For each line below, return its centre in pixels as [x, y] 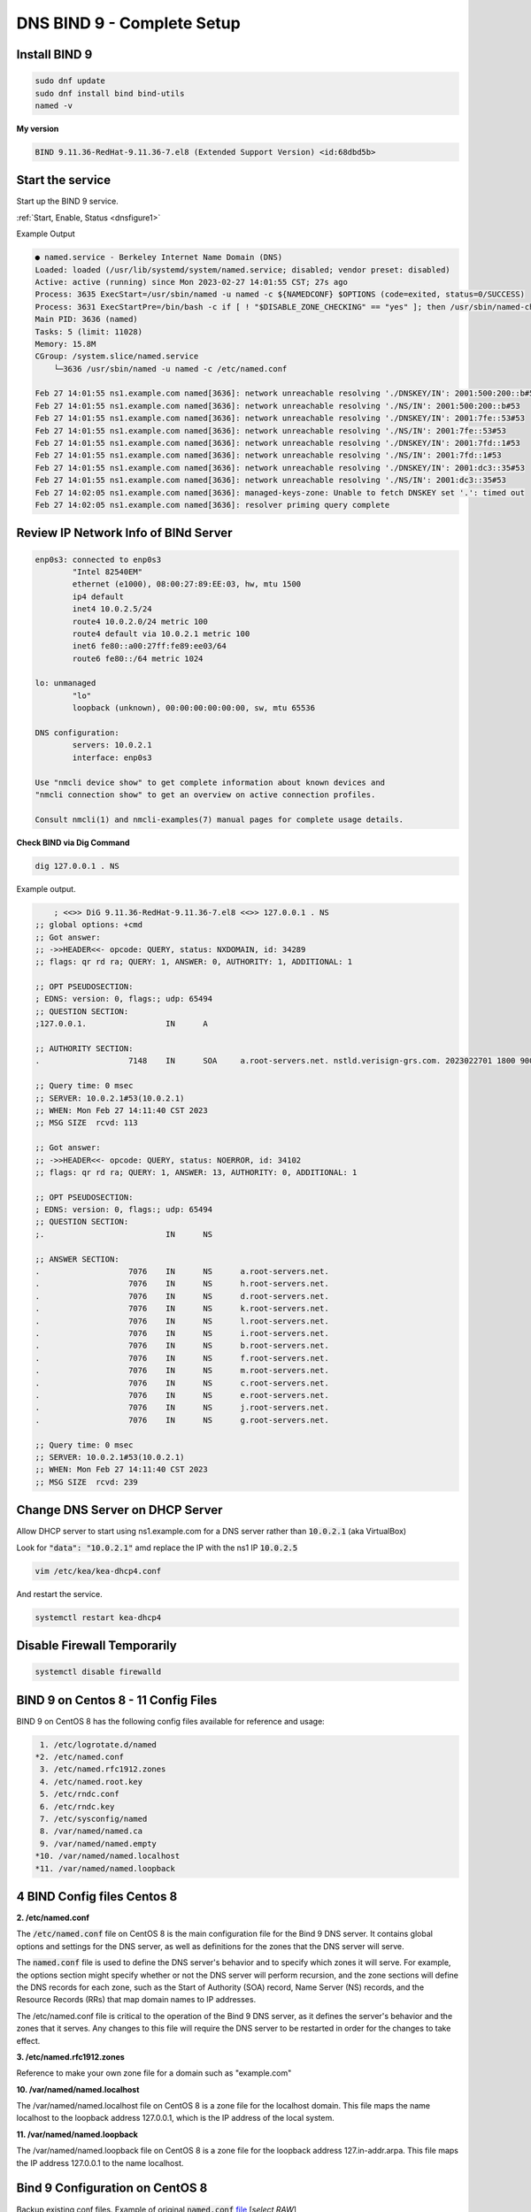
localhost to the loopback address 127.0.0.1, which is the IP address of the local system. [176, 2118]
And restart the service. [59, 1594]
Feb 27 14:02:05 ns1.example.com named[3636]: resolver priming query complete [212, 505]
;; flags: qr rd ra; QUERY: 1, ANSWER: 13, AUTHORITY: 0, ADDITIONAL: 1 [196, 1172]
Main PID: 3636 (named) [87, 319]
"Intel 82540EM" [108, 572]
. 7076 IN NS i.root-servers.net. [182, 1333]
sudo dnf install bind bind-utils [110, 93]
